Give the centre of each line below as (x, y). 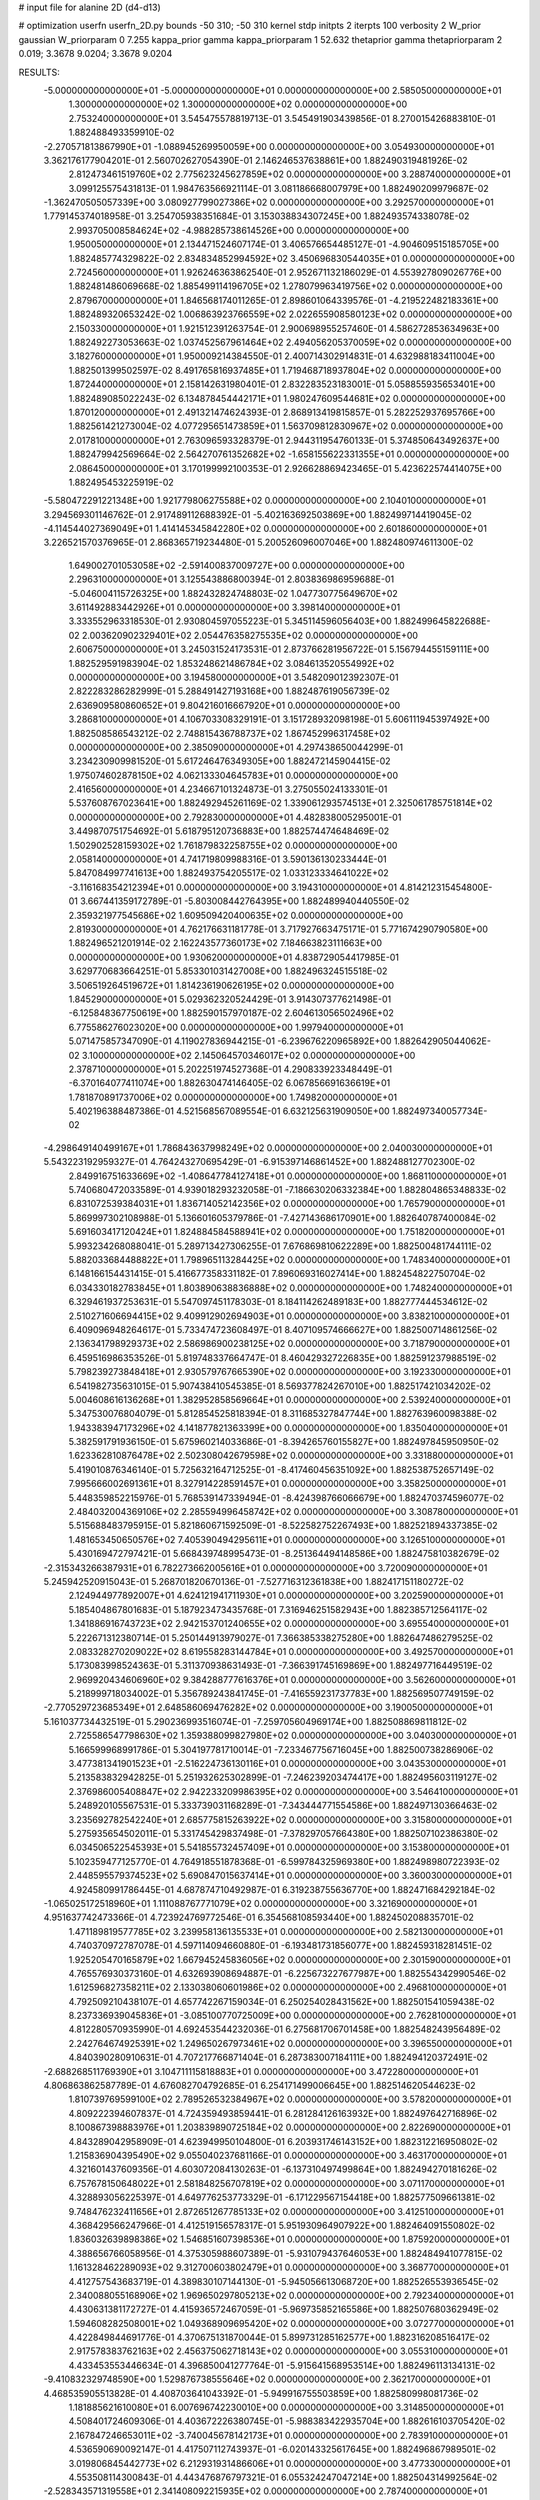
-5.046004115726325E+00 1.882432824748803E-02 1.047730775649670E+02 (233, 593)
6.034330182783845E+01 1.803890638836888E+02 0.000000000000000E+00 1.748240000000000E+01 (290, 1287)
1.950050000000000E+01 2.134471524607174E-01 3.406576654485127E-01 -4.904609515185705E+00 (284, 244)
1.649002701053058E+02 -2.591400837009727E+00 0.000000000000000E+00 (236, 565)
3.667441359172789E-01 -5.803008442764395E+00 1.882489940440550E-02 (245, 901)
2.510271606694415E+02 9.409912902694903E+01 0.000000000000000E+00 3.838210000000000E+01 (289, 1316)
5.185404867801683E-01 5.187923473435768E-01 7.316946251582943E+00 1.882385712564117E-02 (278, 1609)
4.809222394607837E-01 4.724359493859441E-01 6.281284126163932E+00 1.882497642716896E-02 (283, 2113)
